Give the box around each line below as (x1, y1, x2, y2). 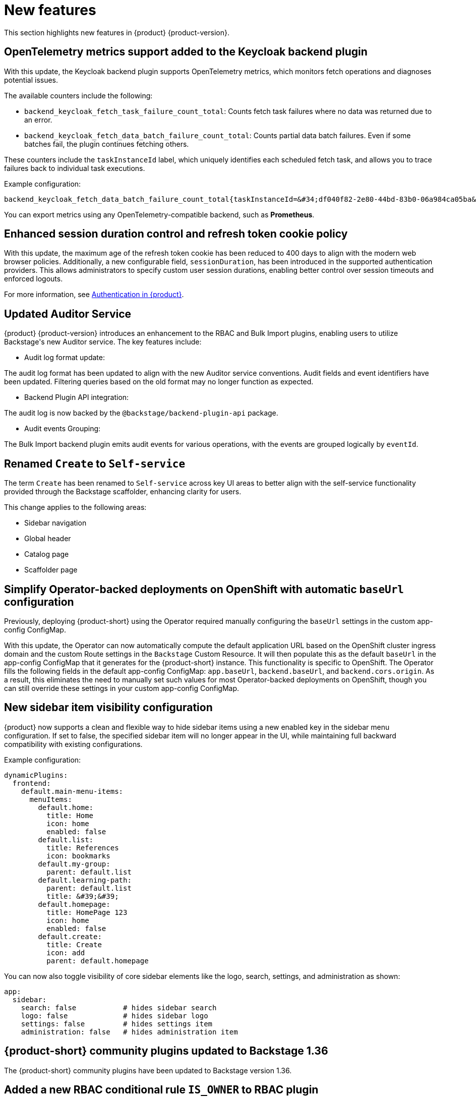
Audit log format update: (24, 353, 105, 362)
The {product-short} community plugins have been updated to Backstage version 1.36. (4, 1066, 292, 1075)
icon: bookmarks (46, 851, 110, 860)
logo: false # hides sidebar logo (21, 1011, 208, 1020)
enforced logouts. (4, 274, 63, 283)
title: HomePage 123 (46, 908, 128, 916)
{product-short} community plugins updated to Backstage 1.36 (4, 1045, 328, 1058)
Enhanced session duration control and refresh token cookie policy (4, 227, 348, 241)
